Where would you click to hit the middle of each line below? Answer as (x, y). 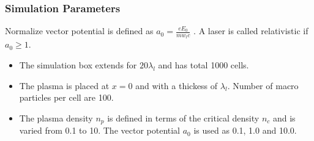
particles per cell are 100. (66, 97)
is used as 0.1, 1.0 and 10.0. (245, 130)
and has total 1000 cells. (204, 65)
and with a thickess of (177, 85)
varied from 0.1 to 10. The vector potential (100, 130)
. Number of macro (263, 85)
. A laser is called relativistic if (251, 31)
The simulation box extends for (78, 65)
